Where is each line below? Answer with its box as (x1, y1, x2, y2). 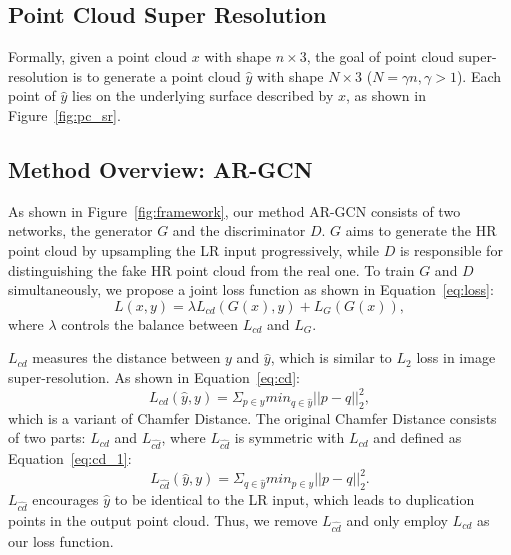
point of (8, 85, 56, 106)
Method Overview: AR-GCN (8, 153, 313, 184)
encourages (32, 489, 99, 510)
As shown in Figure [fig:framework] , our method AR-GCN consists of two (8, 200, 461, 221)
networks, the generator (8, 220, 153, 241)
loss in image (416, 347, 496, 368)
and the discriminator (172, 220, 306, 241)
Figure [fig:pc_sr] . (8, 104, 121, 125)
